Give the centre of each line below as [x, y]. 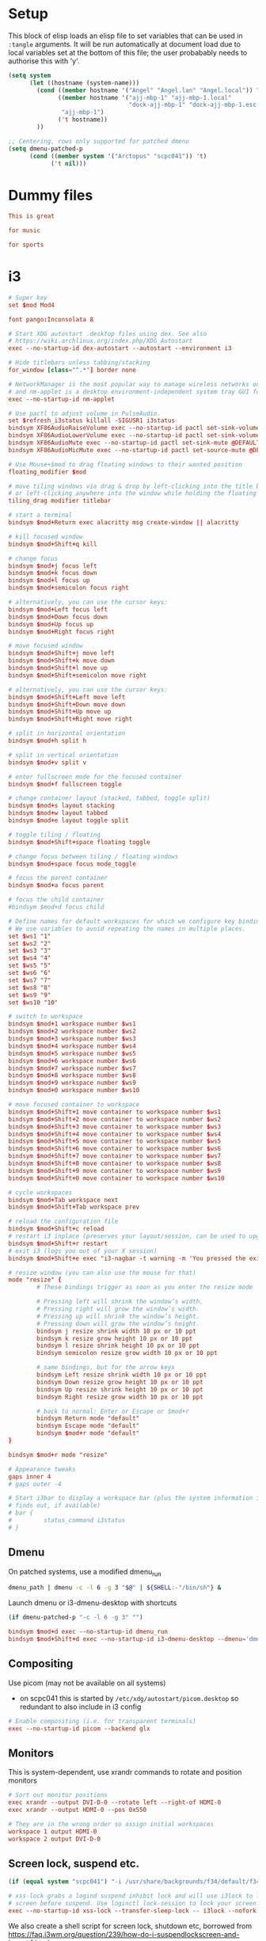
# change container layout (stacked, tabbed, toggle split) [110, 798]
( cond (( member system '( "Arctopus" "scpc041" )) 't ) [118, 156]
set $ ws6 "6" [30, 973]
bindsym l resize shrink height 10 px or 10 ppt [118, 1346]
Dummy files [51, 195]
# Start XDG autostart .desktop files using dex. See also [108, 333]
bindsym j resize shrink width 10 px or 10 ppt [116, 1331]
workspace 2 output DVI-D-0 [55, 1839]
